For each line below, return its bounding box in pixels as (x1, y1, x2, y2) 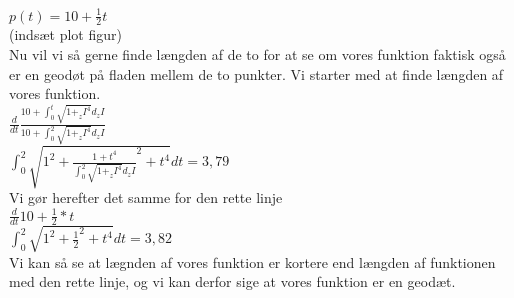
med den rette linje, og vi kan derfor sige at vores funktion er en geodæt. (9, 271, 456, 292)
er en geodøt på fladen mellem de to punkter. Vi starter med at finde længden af (9, 63, 504, 84)
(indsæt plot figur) (9, 24, 122, 45)
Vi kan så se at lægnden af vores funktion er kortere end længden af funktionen (9, 251, 496, 272)
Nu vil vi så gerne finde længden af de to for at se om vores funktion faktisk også (9, 43, 506, 64)
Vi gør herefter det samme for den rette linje (9, 187, 283, 208)
